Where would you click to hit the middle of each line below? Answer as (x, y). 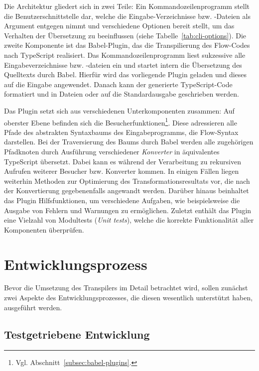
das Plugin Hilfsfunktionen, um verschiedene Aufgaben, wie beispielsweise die (122, 200)
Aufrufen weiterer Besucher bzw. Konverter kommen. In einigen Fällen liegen (122, 171)
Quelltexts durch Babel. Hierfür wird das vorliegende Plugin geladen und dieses (126, 74)
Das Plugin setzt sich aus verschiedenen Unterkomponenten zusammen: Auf (119, 110)
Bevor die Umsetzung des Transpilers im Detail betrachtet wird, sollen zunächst (126, 288)
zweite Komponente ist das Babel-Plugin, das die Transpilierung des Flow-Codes (127, 45)
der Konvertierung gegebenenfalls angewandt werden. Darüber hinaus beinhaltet (127, 190)
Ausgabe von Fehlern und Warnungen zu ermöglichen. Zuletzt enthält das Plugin (128, 210)
